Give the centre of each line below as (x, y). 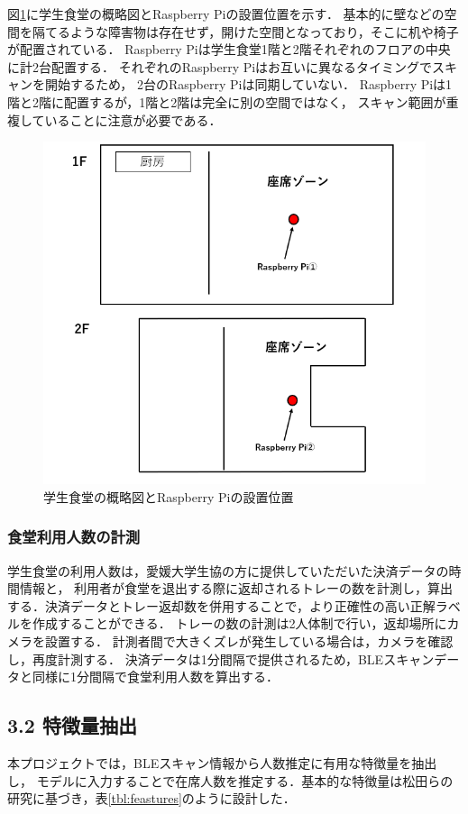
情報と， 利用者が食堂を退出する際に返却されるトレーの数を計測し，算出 (236, 588)
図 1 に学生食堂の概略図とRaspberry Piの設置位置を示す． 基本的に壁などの (226, 14)
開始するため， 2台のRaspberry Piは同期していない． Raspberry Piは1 (248, 84)
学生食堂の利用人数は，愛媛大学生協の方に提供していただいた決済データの (228, 570)
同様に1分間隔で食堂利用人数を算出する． (155, 677)
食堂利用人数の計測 (74, 537)
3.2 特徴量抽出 (72, 725)
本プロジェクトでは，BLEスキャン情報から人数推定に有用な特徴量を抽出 (222, 762)
